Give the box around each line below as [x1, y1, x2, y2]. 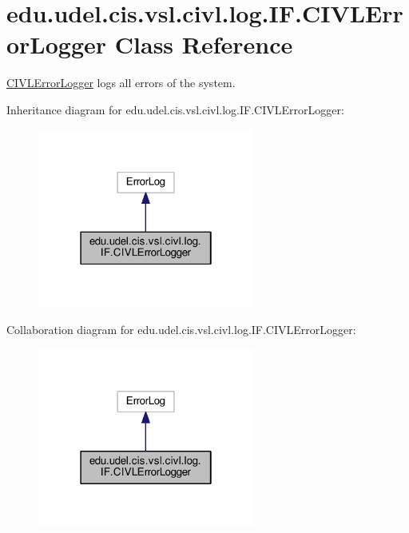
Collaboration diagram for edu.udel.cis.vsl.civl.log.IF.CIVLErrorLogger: [6, 320, 356, 337]
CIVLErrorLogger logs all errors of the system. [6, 74, 236, 91]
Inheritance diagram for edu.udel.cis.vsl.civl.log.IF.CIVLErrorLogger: [6, 101, 344, 117]
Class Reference [114, 28, 293, 61]
